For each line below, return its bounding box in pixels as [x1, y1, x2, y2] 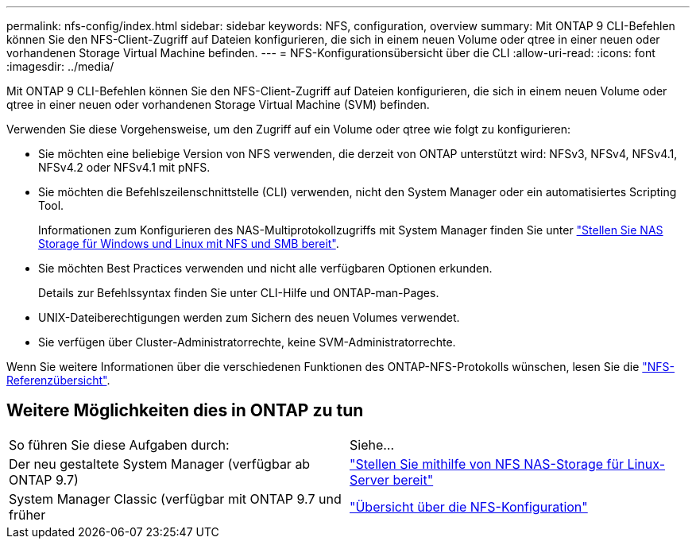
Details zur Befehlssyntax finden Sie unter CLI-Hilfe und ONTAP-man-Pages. [38, 286, 439, 300]
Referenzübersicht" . [6, 373, 110, 387]
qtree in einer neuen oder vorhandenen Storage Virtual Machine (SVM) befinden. [6, 98, 430, 111]
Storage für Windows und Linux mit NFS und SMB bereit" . [38, 237, 339, 250]
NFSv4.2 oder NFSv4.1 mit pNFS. [38, 160, 211, 174]
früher [9, 506, 46, 523]
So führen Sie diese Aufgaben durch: [9, 436, 230, 453]
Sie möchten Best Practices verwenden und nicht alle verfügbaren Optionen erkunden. [38, 261, 493, 275]
